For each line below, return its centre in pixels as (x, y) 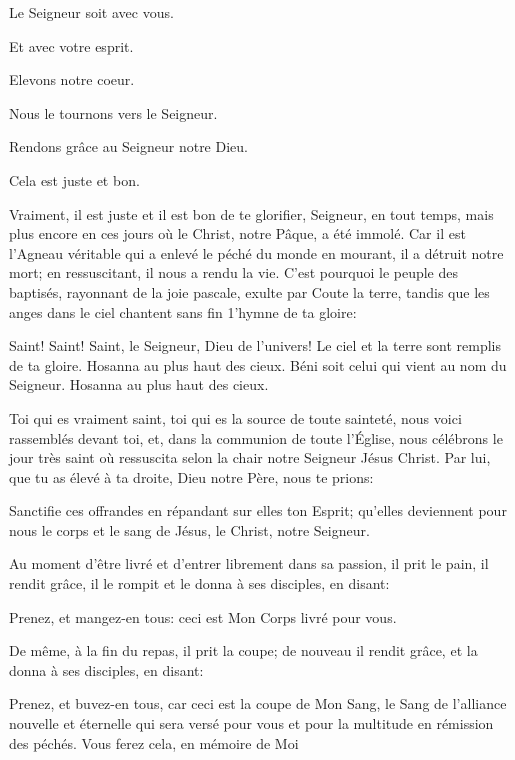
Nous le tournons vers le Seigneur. (113, 112)
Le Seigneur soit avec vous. (91, 12)
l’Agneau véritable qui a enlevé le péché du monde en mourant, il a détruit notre (256, 252)
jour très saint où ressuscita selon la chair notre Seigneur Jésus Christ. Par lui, (250, 457)
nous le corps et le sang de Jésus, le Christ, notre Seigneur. (189, 529)
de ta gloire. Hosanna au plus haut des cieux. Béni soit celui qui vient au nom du (258, 364)
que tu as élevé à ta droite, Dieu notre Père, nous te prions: (191, 476)
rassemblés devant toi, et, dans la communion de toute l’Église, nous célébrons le (256, 437)
